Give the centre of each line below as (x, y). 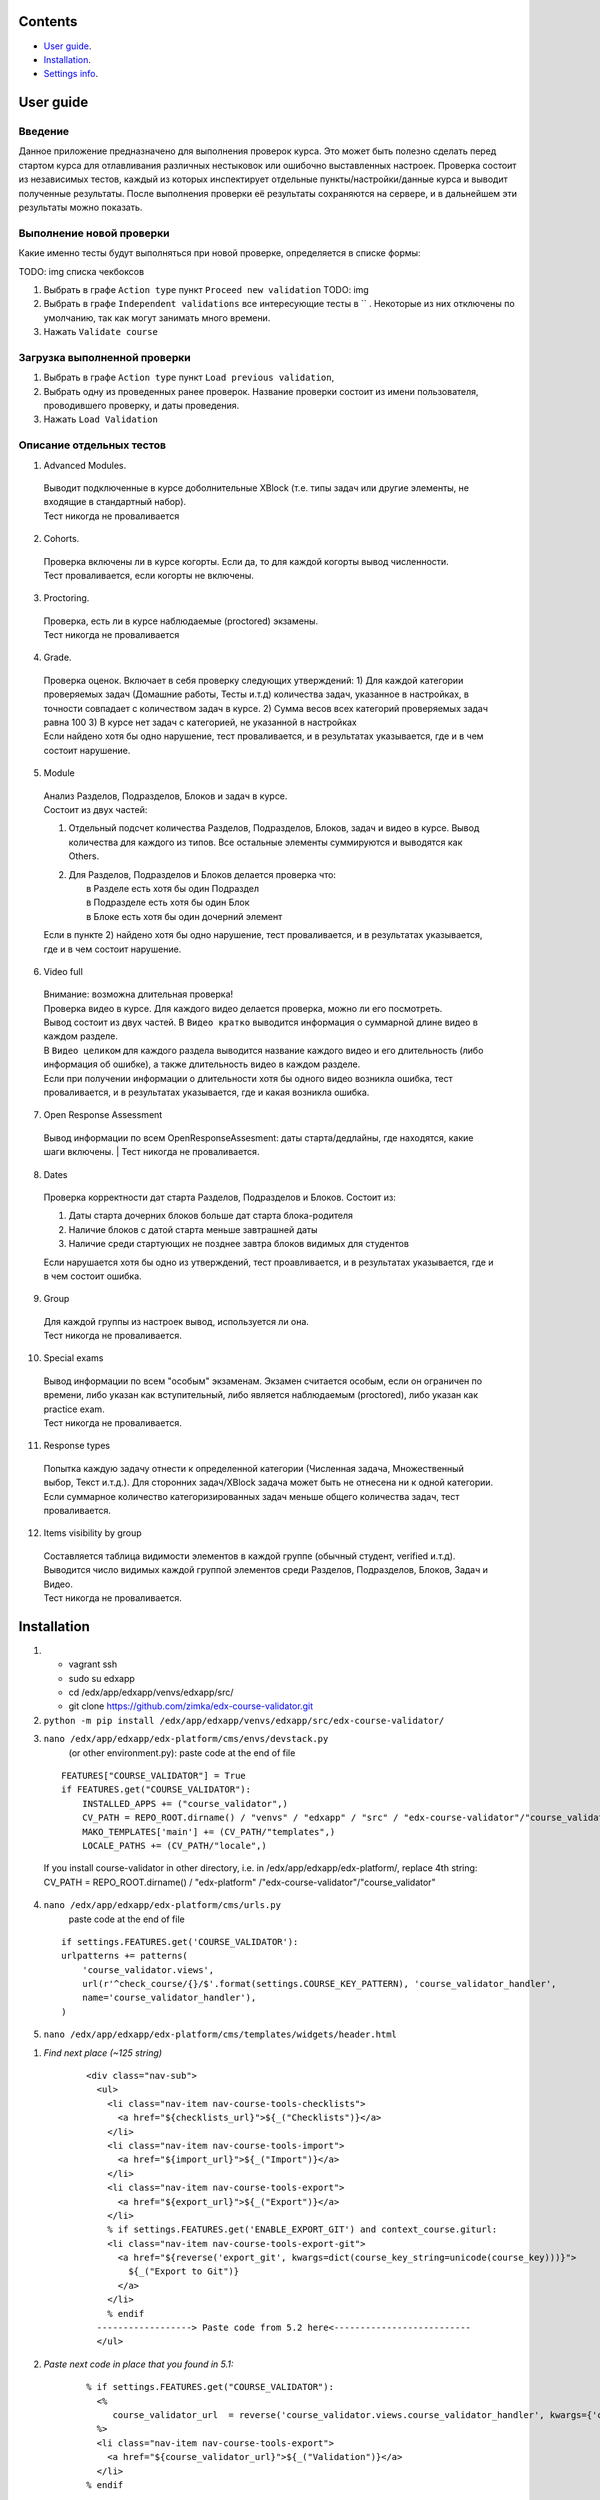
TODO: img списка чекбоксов (81, 271)
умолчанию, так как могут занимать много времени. (157, 317)
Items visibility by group (92, 1533)
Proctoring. (66, 598)
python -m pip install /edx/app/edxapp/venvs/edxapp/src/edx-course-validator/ (244, 1720)
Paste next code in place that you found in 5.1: (138, 2364)
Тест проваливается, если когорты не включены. (149, 575)
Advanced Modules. (85, 465)
